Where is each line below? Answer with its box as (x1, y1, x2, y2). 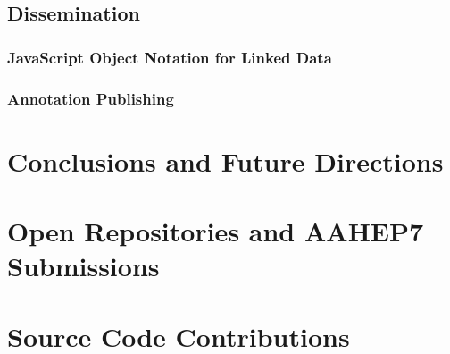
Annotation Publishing (7, 87, 174, 109)
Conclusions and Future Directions (7, 142, 444, 179)
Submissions (7, 248, 160, 284)
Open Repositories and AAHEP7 (7, 213, 424, 249)
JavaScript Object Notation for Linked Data (7, 46, 332, 68)
